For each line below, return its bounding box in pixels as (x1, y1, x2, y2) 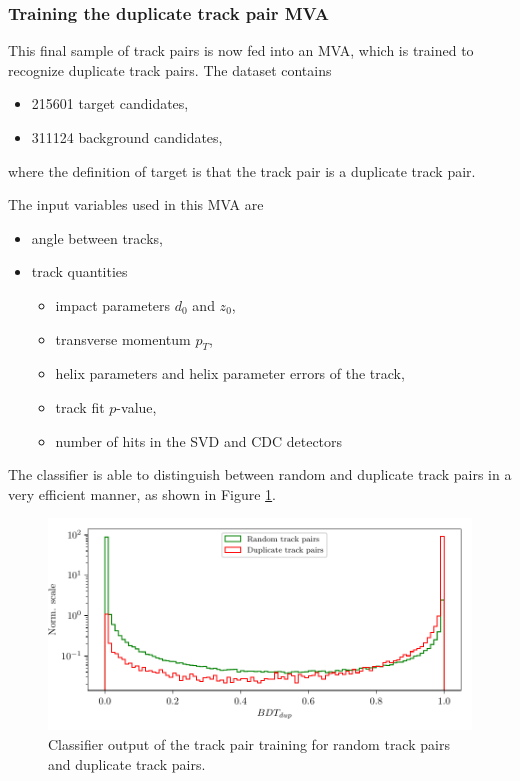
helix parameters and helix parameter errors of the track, (55, 363, 405, 384)
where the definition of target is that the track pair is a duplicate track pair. (8, 160, 476, 181)
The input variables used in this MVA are (8, 194, 264, 215)
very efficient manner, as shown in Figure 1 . (8, 483, 277, 504)
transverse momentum (55, 328, 191, 349)
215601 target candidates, (31, 93, 189, 114)
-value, (116, 396, 157, 417)
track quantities (31, 261, 128, 282)
